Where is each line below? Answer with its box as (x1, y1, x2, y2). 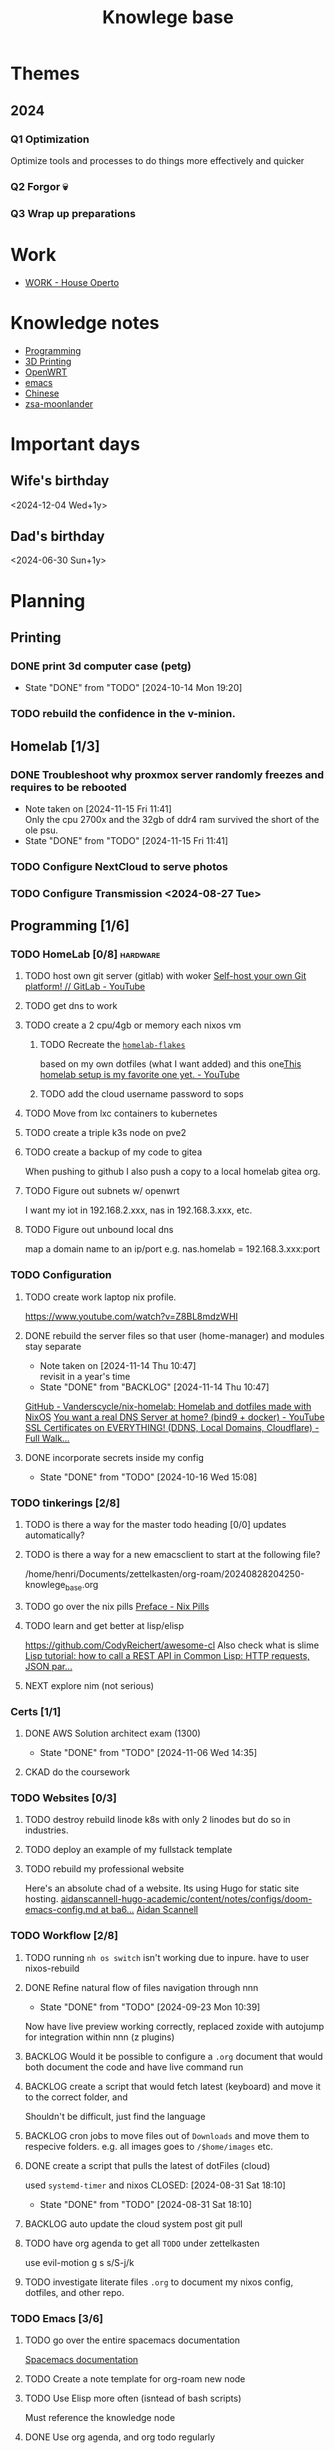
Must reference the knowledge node (24, 2412, 176, 2423)
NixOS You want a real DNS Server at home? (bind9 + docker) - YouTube (24, 1411, 325, 1423)
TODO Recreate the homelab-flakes (39, 1039, 186, 1051)
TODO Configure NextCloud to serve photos (10, 859, 228, 873)
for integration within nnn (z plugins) (24, 2031, 175, 2043)
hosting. (24, 1893, 59, 1905)
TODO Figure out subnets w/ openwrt (24, 1185, 180, 1197)
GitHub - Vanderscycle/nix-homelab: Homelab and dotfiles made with (24, 1400, 312, 1412)
